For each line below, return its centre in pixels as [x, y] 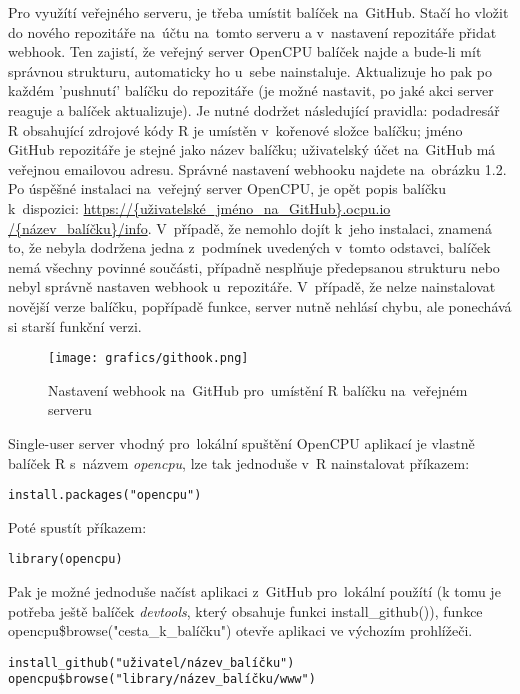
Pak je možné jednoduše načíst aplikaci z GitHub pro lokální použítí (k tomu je [254, 591]
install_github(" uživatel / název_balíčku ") [151, 662]
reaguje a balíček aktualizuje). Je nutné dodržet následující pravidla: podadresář [254, 109]
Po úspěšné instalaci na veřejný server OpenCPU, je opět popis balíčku [227, 188]
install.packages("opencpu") [105, 495]
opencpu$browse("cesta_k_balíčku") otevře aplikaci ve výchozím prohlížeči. [240, 630]
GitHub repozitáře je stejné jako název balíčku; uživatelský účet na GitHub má [252, 149]
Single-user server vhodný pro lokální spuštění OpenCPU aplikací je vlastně [241, 442]
